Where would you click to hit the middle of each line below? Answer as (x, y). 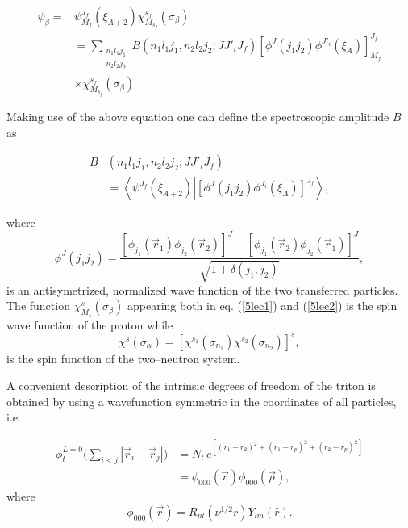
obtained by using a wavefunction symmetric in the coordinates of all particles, (202, 401)
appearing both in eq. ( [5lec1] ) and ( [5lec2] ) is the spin (262, 306)
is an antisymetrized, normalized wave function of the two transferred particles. (202, 289)
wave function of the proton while (90, 324)
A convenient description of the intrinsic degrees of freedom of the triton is (191, 386)
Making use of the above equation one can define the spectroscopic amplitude (198, 117)
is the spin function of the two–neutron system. (123, 358)
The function (38, 306)
